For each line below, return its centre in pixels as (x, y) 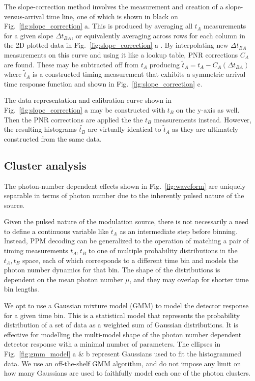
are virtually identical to (124, 129)
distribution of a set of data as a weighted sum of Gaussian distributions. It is (121, 325)
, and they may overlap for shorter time (189, 279)
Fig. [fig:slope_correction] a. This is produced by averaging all (98, 26)
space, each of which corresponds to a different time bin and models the (130, 260)
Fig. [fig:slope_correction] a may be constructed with (85, 109)
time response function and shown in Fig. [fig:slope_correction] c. (103, 83)
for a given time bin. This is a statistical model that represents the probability (122, 315)
